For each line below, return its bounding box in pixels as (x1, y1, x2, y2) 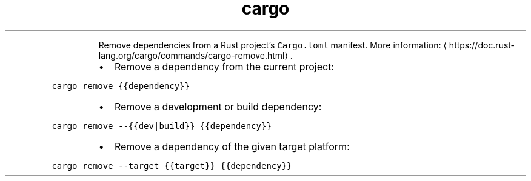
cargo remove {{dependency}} (52, 81, 190, 91)
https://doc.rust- (449, 39, 515, 50)
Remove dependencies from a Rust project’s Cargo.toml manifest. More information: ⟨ (98, 39, 447, 50)
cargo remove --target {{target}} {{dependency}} (52, 160, 292, 171)
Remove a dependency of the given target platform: (114, 140, 350, 153)
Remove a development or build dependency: (114, 100, 322, 113)
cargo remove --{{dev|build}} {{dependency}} (52, 120, 272, 131)
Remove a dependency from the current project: (114, 60, 334, 73)
